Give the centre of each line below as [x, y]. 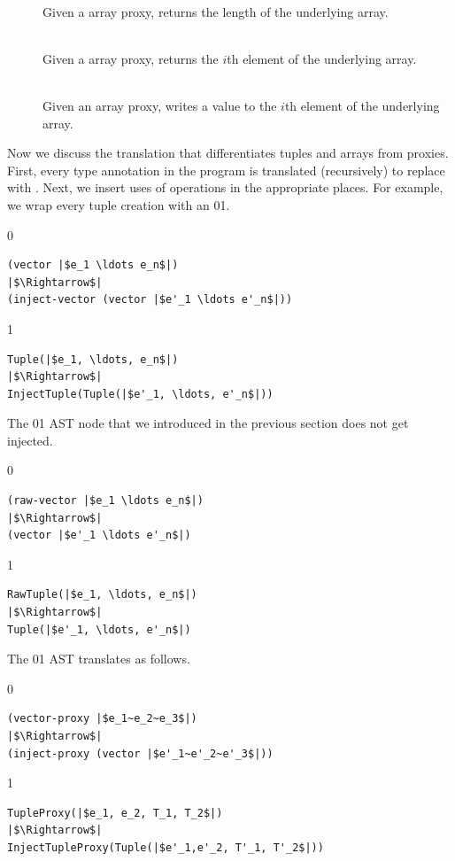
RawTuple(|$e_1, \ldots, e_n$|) [102, 595]
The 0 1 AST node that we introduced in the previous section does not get [208, 423]
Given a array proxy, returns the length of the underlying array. [216, 11]
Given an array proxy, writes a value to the [160, 105]
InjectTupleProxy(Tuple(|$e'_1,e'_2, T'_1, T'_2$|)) [166, 847]
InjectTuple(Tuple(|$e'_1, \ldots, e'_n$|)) [140, 394]
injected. [30, 440]
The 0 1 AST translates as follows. [99, 659]
